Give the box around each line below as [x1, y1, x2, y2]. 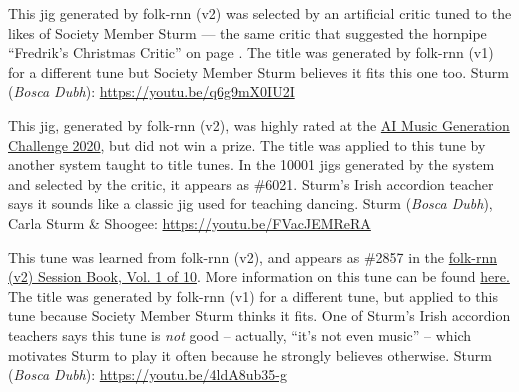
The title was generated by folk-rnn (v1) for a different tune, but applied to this [8, 285, 498, 306]
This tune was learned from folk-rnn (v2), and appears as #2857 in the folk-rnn [8, 246, 497, 267]
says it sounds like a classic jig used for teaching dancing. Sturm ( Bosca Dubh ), [8, 193, 493, 214]
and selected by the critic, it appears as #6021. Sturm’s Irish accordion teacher [8, 173, 494, 194]
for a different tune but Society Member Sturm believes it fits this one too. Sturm [8, 61, 509, 82]
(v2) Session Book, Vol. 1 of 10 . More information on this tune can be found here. [8, 266, 510, 287]
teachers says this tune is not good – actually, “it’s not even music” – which [8, 324, 472, 345]
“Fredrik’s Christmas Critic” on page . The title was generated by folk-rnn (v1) [8, 42, 494, 63]
